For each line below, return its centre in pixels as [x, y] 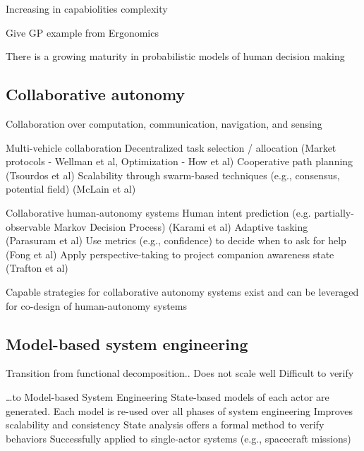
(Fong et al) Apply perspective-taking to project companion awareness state [170, 254]
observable [28, 226]
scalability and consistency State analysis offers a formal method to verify [165, 425]
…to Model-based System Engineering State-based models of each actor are [168, 396]
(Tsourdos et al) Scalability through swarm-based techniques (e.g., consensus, [173, 175]
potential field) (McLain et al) [71, 189]
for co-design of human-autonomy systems [96, 305]
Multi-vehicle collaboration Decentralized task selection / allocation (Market [171, 147]
